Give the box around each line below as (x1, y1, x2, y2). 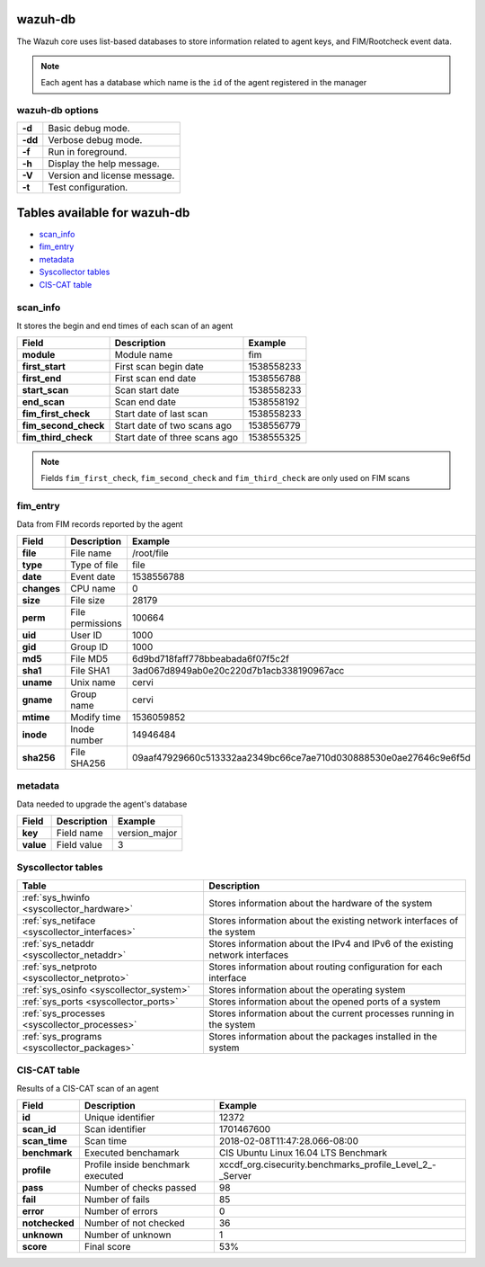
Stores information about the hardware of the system (207, 897, 433, 909)
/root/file (131, 547, 170, 559)
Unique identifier (84, 1111, 155, 1123)
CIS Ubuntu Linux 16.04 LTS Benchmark (218, 1147, 388, 1159)
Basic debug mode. (48, 122, 130, 135)
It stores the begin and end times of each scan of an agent (16, 320, 234, 331)
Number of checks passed (84, 1182, 197, 1193)
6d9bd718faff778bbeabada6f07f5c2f (131, 652, 289, 665)
